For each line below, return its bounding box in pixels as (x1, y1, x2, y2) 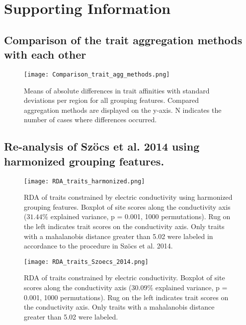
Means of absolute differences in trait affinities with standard (24, 85, 210, 95)
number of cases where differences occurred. (24, 114, 157, 125)
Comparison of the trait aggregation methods (4, 32, 243, 47)
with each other (4, 47, 86, 62)
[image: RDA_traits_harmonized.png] (24, 177, 145, 185)
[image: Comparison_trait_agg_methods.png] (24, 71, 170, 78)
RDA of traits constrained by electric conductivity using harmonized (24, 192, 233, 202)
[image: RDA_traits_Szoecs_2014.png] (24, 258, 149, 265)
